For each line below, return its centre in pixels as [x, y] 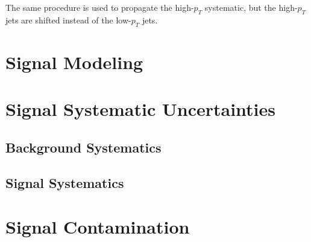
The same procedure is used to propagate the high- [100, 7]
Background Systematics [83, 147]
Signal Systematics [65, 182]
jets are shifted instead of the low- [68, 20]
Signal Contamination [98, 227]
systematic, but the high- [251, 7]
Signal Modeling [74, 62]
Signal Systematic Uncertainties [140, 109]
